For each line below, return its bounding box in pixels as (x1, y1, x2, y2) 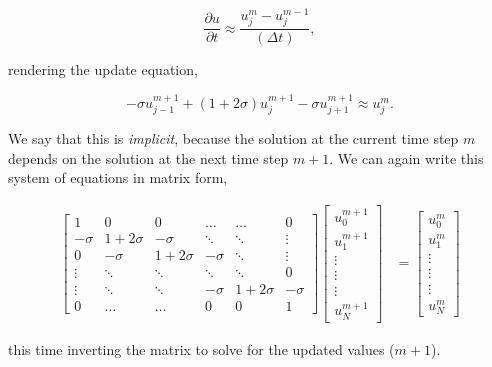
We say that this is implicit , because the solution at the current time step (8, 128, 459, 149)
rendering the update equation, (8, 59, 198, 80)
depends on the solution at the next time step (8, 147, 289, 168)
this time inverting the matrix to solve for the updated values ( (8, 338, 395, 359)
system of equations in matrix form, (8, 167, 228, 188)
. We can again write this (329, 147, 484, 168)
